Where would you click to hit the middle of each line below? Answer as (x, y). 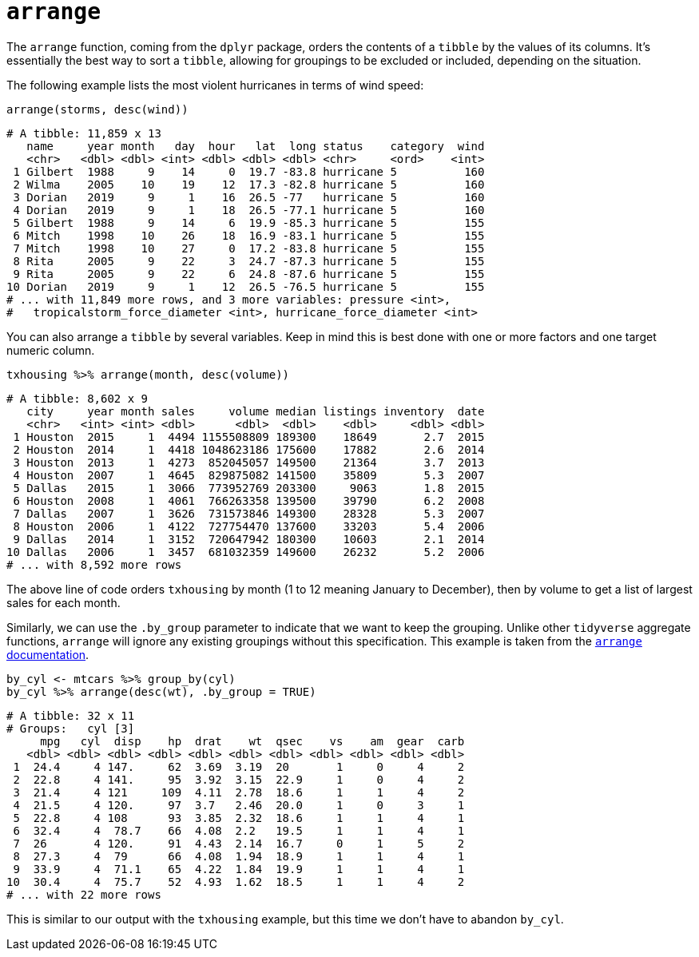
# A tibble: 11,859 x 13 (84, 133)
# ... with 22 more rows (84, 894)
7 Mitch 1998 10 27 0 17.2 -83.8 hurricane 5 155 (249, 248)
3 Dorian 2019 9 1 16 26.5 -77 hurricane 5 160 (249, 197)
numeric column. (51, 350)
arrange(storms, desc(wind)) (97, 109)
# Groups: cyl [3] (71, 728)
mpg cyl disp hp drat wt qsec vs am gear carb (252, 741)
